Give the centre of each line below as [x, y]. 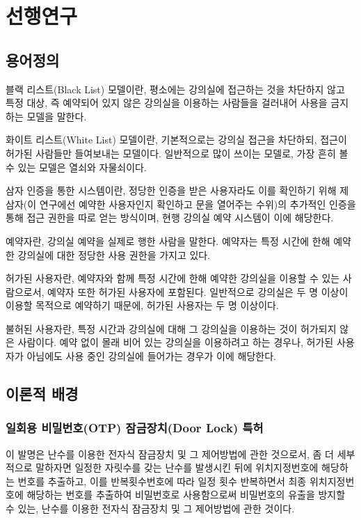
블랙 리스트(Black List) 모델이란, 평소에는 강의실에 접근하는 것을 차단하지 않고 [175, 89]
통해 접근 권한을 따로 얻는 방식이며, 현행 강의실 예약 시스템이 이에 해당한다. [170, 218]
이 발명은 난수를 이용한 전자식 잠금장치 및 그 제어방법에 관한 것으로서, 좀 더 [170, 454]
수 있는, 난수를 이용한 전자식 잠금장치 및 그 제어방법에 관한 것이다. [150, 509]
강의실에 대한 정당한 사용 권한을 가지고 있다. [114, 254]
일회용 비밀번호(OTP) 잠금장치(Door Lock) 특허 [135, 428]
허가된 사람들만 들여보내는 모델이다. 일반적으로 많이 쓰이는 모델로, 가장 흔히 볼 [177, 153]
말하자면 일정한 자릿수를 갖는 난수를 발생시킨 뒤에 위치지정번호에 [177, 467]
